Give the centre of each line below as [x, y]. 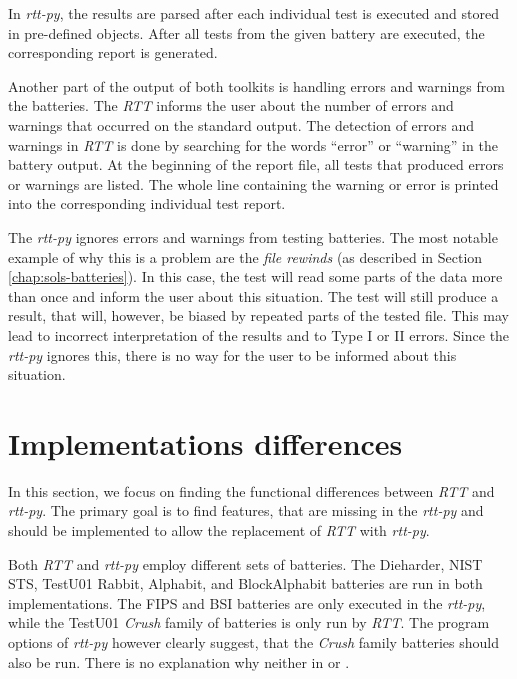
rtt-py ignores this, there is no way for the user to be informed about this [232, 354]
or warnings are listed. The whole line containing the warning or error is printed [253, 183]
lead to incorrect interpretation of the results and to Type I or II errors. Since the [259, 334]
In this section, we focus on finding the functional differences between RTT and [251, 490]
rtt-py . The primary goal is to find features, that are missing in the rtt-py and [246, 510]
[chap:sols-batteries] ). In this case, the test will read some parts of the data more [255, 276]
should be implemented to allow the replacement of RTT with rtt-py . [219, 530]
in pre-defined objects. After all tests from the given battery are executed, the [246, 32]
